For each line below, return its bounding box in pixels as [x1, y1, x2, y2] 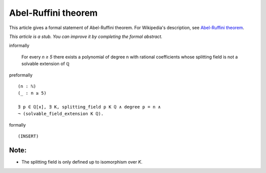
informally [9, 42, 30, 49]
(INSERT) [18, 134, 39, 139]
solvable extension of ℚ [21, 61, 70, 67]
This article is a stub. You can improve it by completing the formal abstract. [9, 34, 163, 39]
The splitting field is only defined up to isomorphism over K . [21, 159, 143, 165]
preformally [9, 72, 33, 78]
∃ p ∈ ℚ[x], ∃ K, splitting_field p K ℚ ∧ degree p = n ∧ [18, 104, 161, 110]
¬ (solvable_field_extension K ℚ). [18, 111, 104, 117]
